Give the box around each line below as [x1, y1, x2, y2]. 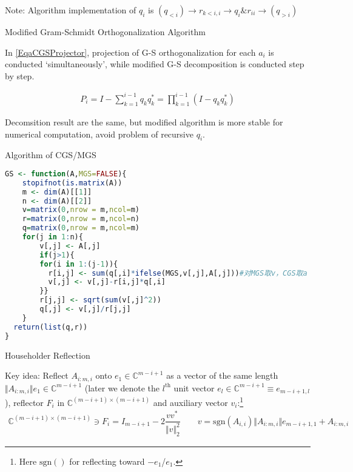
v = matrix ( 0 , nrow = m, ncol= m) [22, 205, 140, 214]
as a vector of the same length [166, 369, 278, 382]
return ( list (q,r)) [13, 322, 88, 331]
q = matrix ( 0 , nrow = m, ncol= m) [22, 224, 140, 233]
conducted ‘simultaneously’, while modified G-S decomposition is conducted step [5, 58, 304, 70]
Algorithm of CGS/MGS [5, 148, 96, 161]
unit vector [173, 381, 215, 394]
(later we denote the [84, 381, 160, 394]
